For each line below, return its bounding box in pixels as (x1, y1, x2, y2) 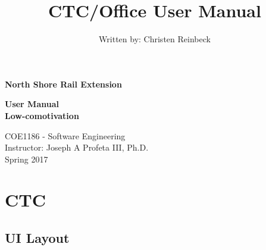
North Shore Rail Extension (5, 77, 122, 90)
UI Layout (5, 229, 70, 247)
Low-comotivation (5, 109, 79, 121)
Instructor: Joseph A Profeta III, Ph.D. (5, 141, 149, 154)
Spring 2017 (5, 152, 48, 165)
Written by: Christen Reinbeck (99, 33, 211, 45)
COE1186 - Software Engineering (5, 129, 126, 142)
